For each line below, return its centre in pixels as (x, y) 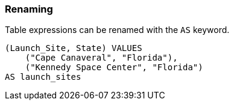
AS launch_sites (43, 77)
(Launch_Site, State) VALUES (74, 48)
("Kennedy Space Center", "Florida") (114, 67)
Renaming (29, 9)
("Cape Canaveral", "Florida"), (101, 58)
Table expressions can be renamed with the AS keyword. (117, 30)
